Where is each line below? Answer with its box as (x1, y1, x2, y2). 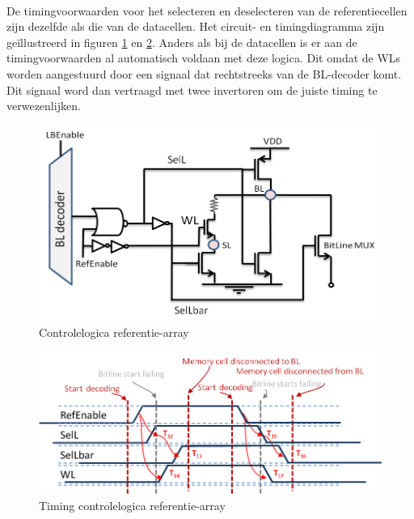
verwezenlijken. (6, 97, 81, 114)
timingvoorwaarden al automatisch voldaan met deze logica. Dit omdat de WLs (6, 49, 401, 66)
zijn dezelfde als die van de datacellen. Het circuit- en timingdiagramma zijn (6, 18, 385, 35)
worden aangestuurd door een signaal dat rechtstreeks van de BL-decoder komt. (6, 65, 402, 82)
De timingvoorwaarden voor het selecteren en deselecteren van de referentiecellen (6, 2, 408, 19)
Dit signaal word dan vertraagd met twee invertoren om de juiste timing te (6, 81, 378, 98)
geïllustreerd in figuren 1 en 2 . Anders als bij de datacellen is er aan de (6, 33, 357, 50)
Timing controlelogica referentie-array (39, 496, 226, 513)
